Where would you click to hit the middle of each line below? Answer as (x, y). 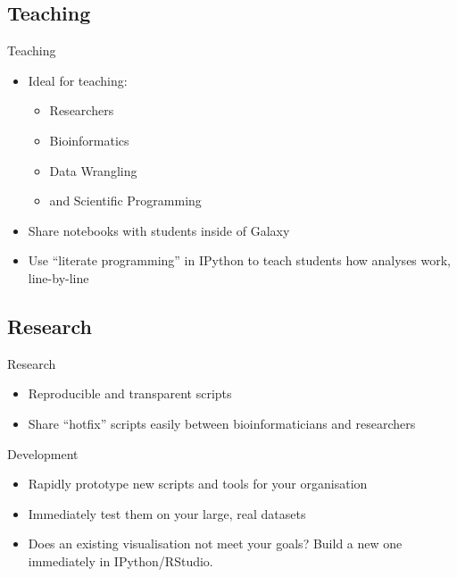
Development (43, 453)
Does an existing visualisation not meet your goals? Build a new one (215, 544)
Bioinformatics (89, 140)
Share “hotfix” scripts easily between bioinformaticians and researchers (222, 423)
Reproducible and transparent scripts (130, 393)
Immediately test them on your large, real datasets (167, 513)
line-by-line (58, 277)
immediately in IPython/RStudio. (120, 560)
